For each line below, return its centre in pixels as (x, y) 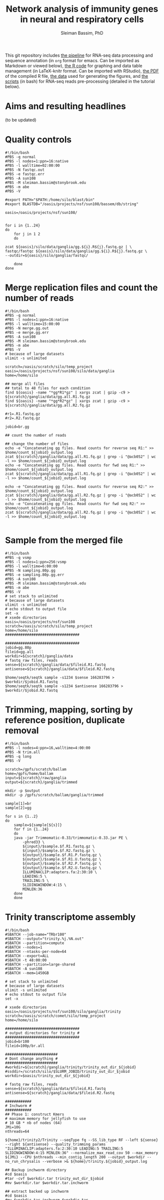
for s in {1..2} (21, 816)
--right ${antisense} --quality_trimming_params (55, 1144)
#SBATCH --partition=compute (35, 943)
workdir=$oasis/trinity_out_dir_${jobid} (48, 1076)
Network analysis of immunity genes (82, 9)
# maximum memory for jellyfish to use (46, 1119)
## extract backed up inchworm (37, 1191)
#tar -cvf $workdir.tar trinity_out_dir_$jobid (54, 1178)
